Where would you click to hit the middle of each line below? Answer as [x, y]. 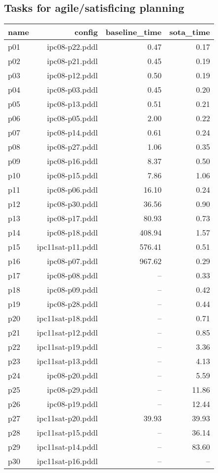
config [86, 32]
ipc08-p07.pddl [72, 261]
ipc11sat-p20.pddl [67, 418]
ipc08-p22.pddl [72, 47]
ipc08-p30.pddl [72, 204]
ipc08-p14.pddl [72, 133]
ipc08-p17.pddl [72, 218]
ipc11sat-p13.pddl [67, 361]
